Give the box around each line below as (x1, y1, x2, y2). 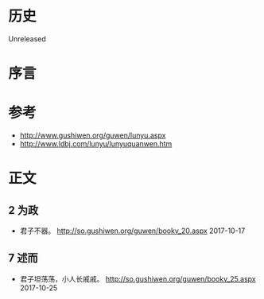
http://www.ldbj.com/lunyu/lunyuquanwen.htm (19, 139, 173, 149)
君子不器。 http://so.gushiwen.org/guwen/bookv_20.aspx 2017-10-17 (19, 226, 246, 235)
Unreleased (8, 33, 46, 44)
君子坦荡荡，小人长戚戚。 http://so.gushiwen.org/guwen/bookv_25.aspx (19, 274, 256, 283)
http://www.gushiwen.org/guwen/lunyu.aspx (19, 130, 166, 140)
